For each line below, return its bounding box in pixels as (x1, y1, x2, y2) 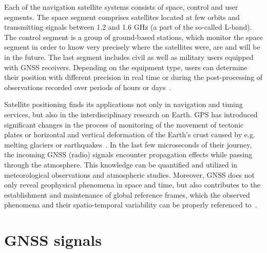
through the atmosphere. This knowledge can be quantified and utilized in (4, 159, 238, 170)
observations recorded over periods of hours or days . (4, 81, 171, 92)
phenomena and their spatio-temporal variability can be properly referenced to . (4, 199, 257, 210)
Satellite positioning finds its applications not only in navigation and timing (4, 99, 243, 110)
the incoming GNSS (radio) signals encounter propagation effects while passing (4, 149, 253, 160)
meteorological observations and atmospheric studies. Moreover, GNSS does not (4, 169, 255, 180)
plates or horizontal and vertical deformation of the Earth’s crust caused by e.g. (4, 129, 255, 140)
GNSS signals (4, 229, 102, 250)
